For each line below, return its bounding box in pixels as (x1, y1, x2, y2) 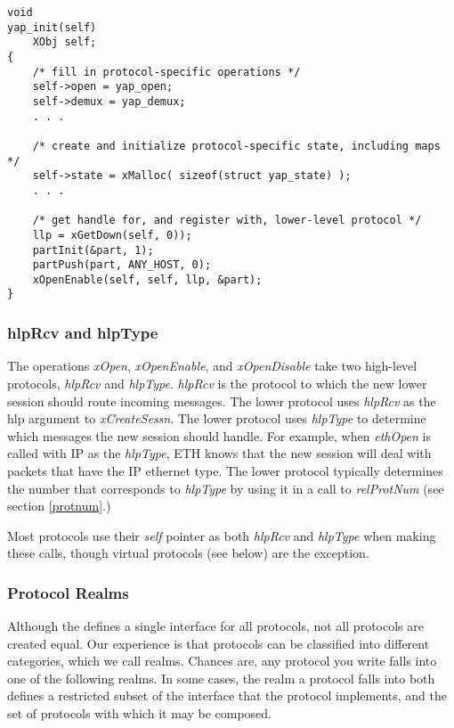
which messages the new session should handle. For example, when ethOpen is (7, 426, 431, 445)
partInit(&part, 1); (32, 243, 154, 257)
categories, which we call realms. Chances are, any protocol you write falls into (7, 651, 437, 670)
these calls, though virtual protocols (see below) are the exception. (7, 544, 369, 562)
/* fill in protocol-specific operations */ (32, 65, 301, 78)
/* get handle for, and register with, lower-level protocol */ (32, 214, 422, 227)
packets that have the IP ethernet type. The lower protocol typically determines (7, 461, 443, 479)
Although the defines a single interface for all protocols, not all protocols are (7, 617, 424, 635)
